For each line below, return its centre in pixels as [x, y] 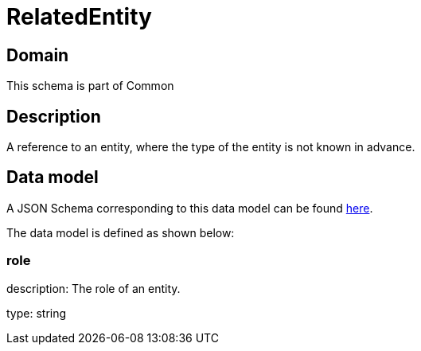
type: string [37, 313]
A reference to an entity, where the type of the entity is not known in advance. [211, 147]
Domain [38, 55]
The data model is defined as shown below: [121, 232]
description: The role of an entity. [94, 288]
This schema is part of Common [90, 86]
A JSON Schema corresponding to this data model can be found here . [190, 208]
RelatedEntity [79, 17]
